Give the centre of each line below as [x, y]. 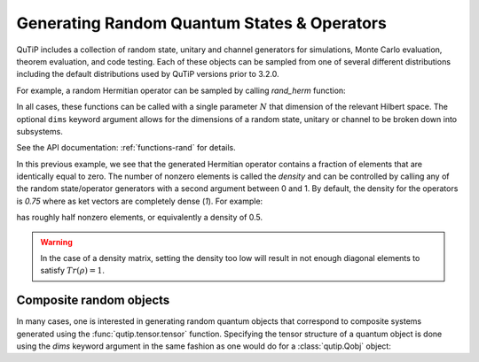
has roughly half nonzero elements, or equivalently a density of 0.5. [140, 218]
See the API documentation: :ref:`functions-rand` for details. [126, 148]
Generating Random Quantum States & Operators [202, 23]
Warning [56, 242]
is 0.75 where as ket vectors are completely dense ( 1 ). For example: [140, 201]
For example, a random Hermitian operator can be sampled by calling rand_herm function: [181, 90]
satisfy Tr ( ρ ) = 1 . [73, 271]
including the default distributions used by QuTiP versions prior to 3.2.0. [148, 74]
